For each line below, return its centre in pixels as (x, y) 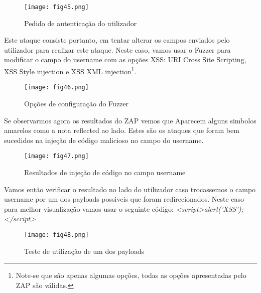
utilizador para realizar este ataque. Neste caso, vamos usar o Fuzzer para (117, 49)
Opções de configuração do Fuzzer (77, 103)
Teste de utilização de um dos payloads (84, 251)
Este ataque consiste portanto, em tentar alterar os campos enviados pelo (117, 40)
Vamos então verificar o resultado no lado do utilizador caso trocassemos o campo (130, 189)
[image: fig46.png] (56, 88)
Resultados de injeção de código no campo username (105, 172)
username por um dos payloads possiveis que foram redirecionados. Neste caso (124, 199)
